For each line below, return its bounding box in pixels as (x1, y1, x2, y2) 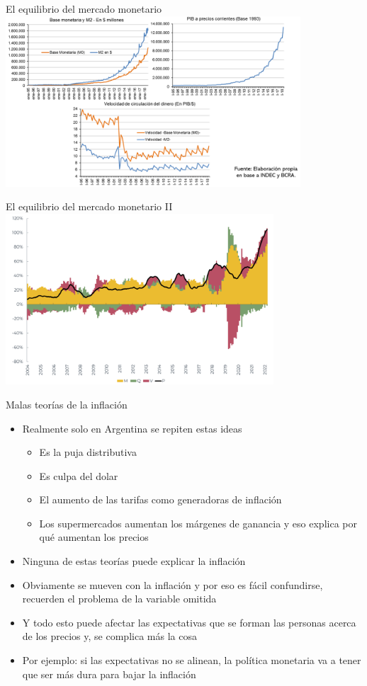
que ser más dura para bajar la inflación (22, 666, 196, 681)
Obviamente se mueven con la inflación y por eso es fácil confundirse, (22, 577, 323, 592)
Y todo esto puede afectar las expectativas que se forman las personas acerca (22, 614, 356, 629)
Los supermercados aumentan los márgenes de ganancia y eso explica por (39, 515, 357, 530)
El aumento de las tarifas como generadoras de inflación (39, 492, 282, 507)
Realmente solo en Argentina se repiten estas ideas (22, 421, 242, 435)
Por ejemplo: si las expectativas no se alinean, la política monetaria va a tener (22, 653, 361, 668)
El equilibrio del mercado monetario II (6, 199, 173, 214)
